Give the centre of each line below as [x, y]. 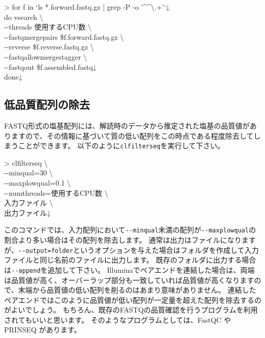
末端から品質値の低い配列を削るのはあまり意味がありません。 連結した [137, 290]
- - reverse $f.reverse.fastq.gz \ [49, 47]
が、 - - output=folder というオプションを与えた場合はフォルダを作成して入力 [131, 250]
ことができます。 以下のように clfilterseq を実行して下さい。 [121, 146]
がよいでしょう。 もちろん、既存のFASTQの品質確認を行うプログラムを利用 [131, 310]
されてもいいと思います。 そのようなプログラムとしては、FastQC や [118, 319]
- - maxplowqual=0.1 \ [38, 182]
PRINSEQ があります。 [43, 330]
